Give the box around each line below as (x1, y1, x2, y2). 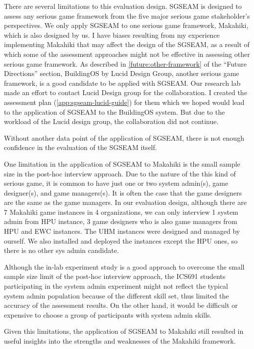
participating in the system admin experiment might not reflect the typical (4, 281, 228, 291)
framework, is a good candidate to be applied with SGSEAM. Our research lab (4, 77, 241, 88)
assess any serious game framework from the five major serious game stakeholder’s (4, 10, 250, 21)
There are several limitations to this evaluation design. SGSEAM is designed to (4, 1, 242, 11)
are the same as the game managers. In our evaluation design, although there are (4, 197, 247, 207)
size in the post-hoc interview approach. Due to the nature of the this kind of (4, 168, 236, 178)
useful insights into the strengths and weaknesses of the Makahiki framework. (4, 336, 236, 346)
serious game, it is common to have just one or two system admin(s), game (4, 178, 229, 188)
